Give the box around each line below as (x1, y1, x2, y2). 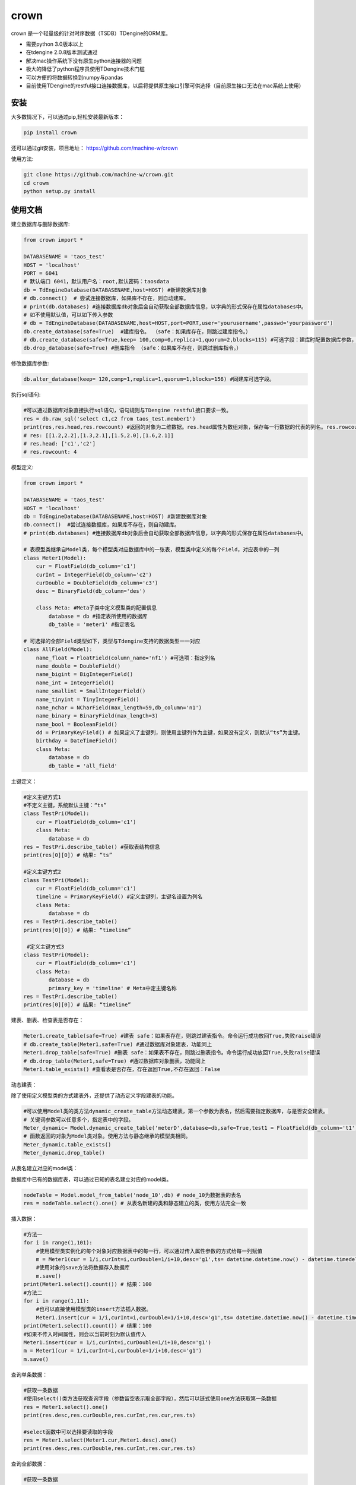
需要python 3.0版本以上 (26, 40, 84, 48)
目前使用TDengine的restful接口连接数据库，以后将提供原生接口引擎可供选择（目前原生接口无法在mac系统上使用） (26, 82, 304, 89)
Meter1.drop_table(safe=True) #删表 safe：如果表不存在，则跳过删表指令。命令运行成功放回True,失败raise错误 (23, 1049, 320, 1056)
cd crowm (23, 179, 49, 187)
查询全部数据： (11, 1460, 47, 1467)
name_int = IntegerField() (36, 679, 115, 686)
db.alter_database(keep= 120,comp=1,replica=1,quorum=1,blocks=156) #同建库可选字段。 (23, 376, 275, 383)
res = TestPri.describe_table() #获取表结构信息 (23, 843, 160, 850)
